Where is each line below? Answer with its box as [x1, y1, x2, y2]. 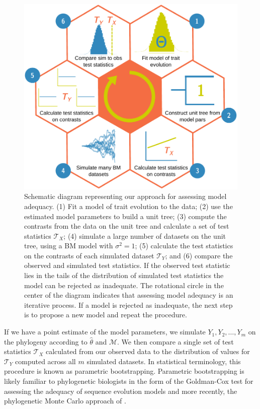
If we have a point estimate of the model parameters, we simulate [4, 326, 206, 337]
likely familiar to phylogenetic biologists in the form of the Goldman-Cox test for [4, 376, 253, 386]
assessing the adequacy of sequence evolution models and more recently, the [4, 385, 237, 396]
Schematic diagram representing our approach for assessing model [24, 191, 227, 201]
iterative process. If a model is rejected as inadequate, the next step [24, 299, 233, 310]
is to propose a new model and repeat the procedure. [24, 309, 187, 320]
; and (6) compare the [165, 250, 233, 260]
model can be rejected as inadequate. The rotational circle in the [24, 280, 224, 290]
